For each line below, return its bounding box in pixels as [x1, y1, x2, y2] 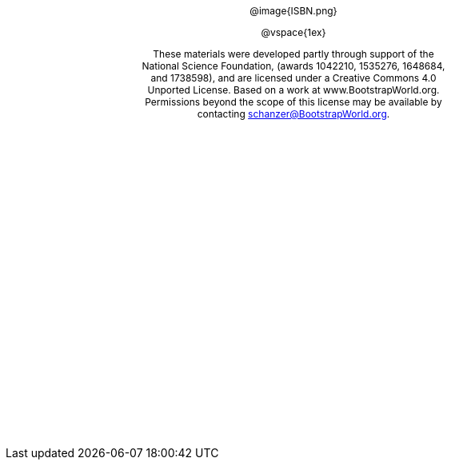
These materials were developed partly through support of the [153, 48, 434, 60]
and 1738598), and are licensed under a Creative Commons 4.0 [150, 72, 437, 84]
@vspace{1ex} [261, 26, 326, 38]
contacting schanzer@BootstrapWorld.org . [197, 108, 390, 120]
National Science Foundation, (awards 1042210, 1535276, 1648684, [142, 60, 445, 72]
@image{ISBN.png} [249, 5, 337, 17]
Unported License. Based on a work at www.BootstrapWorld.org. [147, 84, 440, 96]
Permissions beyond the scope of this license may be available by [145, 96, 442, 108]
